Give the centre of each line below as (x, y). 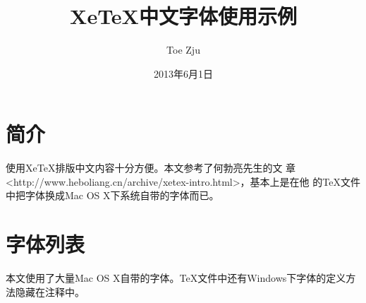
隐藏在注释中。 (50, 291)
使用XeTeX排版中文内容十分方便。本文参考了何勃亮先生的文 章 (151, 168)
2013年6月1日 (183, 73)
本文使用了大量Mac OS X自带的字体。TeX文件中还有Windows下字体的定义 (176, 278)
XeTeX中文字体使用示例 (183, 16)
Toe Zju (183, 50)
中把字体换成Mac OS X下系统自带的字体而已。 (112, 195)
